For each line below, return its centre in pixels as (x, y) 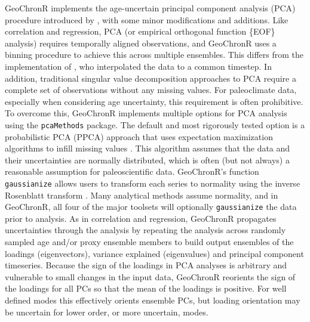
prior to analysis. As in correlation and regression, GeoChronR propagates (141, 218)
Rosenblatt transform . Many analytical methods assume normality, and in (142, 195)
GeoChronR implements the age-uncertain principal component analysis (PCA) (150, 8)
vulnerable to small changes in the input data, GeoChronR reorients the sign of (150, 276)
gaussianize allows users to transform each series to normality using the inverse (153, 183)
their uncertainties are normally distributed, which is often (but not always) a (147, 160)
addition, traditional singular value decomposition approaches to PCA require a (151, 78)
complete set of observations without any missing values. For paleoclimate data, (151, 90)
